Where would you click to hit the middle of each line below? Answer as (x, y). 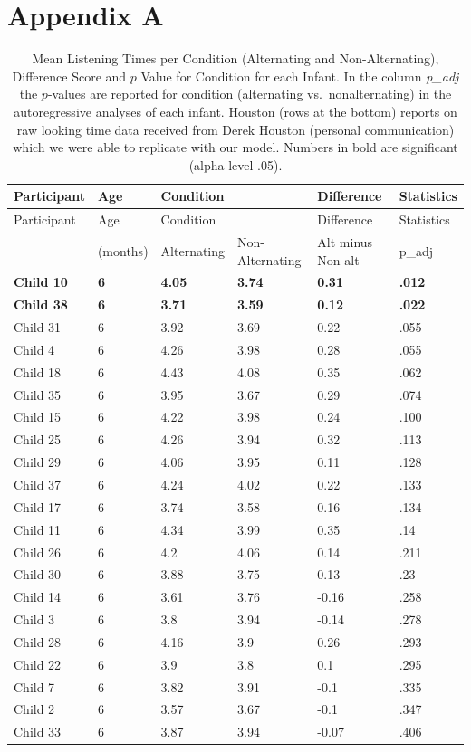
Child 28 (38, 641)
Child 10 (41, 282)
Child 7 (34, 686)
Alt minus (345, 241)
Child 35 (38, 394)
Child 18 (38, 371)
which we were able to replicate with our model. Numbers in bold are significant (235, 147)
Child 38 (41, 305)
